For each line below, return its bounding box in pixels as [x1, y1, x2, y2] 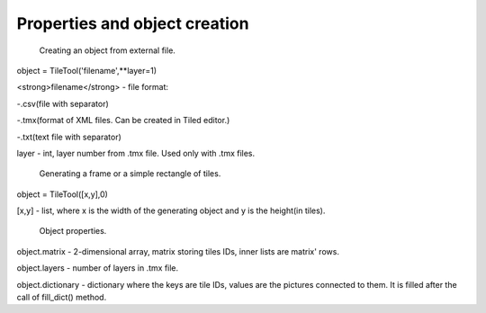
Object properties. [39, 226, 107, 237]
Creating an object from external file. [39, 45, 175, 56]
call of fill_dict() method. [16, 292, 107, 303]
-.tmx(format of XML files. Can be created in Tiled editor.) [16, 115, 230, 126]
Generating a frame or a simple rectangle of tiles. [39, 168, 221, 179]
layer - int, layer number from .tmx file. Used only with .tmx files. [16, 148, 256, 158]
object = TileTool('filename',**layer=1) [16, 65, 157, 76]
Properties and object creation [16, 13, 249, 33]
